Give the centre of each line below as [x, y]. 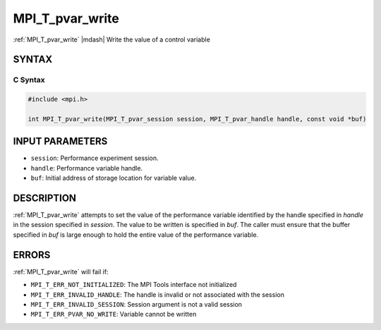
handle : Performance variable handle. [87, 168]
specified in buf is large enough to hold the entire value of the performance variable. [136, 234]
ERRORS [32, 255]
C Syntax [29, 80]
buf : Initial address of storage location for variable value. [114, 178]
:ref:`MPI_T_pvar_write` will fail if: [61, 271]
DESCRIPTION [45, 198]
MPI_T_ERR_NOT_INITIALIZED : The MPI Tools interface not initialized [134, 285]
